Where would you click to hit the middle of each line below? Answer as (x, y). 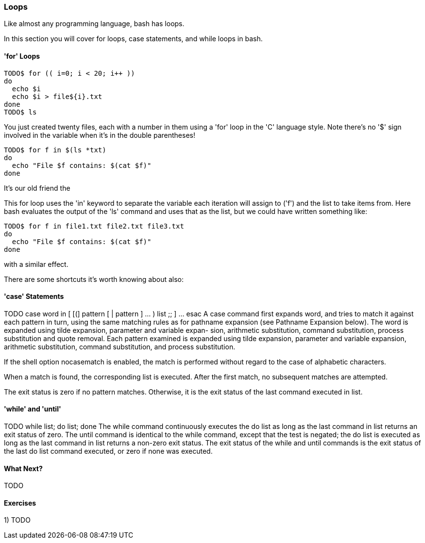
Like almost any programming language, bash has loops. (94, 24)
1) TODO (17, 520)
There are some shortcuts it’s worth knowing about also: (94, 279)
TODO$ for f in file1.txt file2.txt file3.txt (94, 226)
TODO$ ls (20, 112)
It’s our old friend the (37, 188)
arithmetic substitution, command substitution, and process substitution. (120, 346)
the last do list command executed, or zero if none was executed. (108, 451)
